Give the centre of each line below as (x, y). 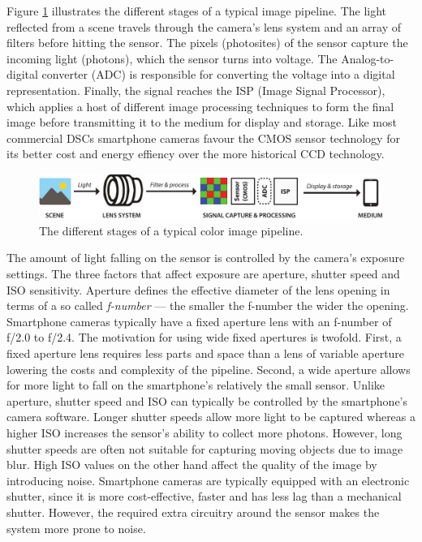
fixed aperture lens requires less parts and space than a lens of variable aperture (206, 353)
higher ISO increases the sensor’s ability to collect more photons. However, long (205, 432)
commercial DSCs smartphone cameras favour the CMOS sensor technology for (203, 138)
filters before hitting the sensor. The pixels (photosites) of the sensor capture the (207, 43)
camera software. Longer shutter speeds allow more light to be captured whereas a (211, 417)
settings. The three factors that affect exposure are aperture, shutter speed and (203, 274)
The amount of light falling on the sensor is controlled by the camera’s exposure (206, 258)
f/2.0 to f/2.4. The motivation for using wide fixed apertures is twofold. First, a (204, 337)
